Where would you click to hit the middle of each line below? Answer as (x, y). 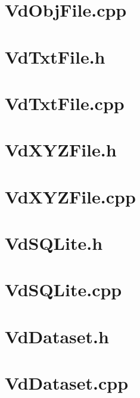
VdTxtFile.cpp (65, 103)
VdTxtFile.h (55, 56)
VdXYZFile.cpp (70, 196)
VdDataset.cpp (67, 383)
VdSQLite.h (54, 243)
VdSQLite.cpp (63, 289)
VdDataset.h (57, 336)
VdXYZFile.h (61, 150)
